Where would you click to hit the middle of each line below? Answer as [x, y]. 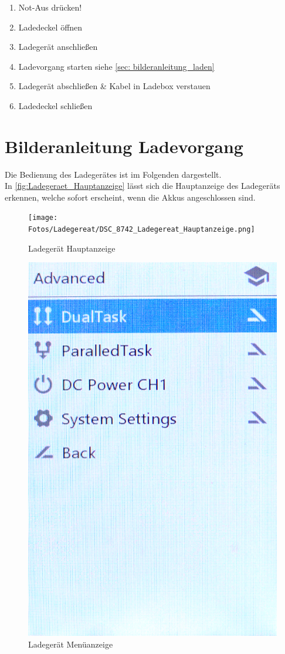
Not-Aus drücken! [50, 7]
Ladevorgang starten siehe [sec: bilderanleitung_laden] [116, 66]
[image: [43, 218]
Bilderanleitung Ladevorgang [124, 146]
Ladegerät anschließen [58, 47]
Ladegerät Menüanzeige [71, 644]
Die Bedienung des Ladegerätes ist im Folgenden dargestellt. [113, 174]
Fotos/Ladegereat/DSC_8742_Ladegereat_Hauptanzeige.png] [142, 230]
